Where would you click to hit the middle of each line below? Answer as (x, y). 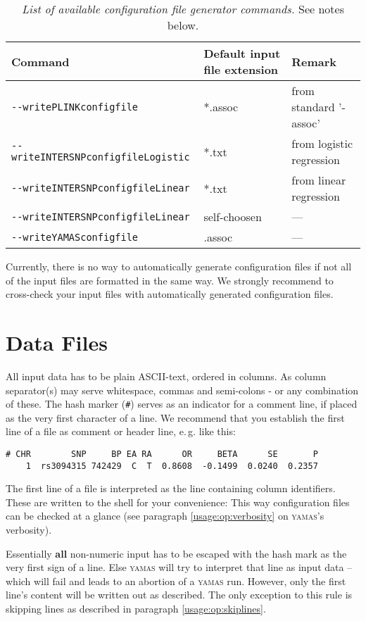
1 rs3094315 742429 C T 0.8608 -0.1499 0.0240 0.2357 (172, 466)
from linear (319, 180)
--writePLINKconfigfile (75, 107)
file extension (241, 69)
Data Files (57, 342)
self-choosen (233, 217)
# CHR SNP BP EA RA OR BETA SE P (162, 454)
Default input (242, 53)
